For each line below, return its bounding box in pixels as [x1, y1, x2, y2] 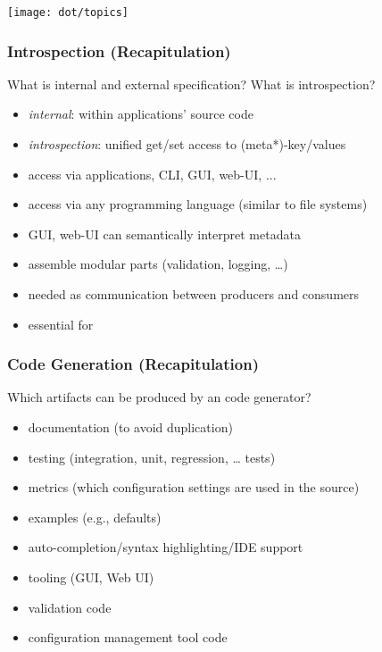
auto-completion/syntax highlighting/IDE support [28, 538, 303, 556]
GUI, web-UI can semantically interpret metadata [28, 224, 301, 243]
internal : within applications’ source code [28, 104, 253, 123]
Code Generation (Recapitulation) [7, 353, 259, 375]
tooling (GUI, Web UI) [28, 568, 154, 586]
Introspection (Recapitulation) [7, 39, 231, 62]
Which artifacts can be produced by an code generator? [7, 388, 311, 406]
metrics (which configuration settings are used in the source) [28, 478, 360, 497]
